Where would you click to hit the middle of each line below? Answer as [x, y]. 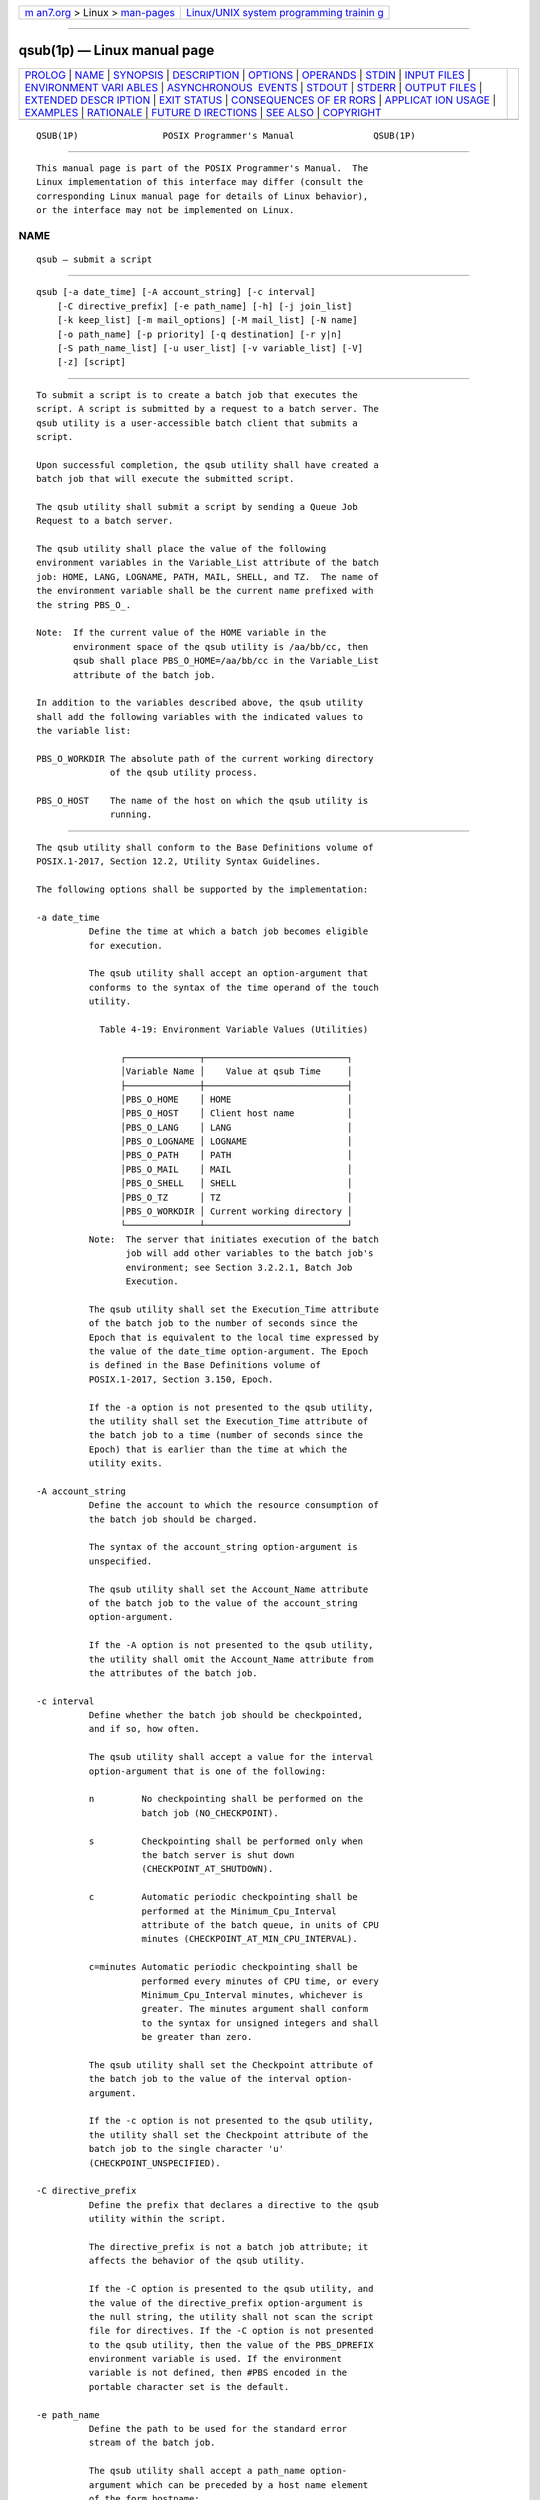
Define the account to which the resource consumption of [233, 1505]
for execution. [126, 945]
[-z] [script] [91, 362]
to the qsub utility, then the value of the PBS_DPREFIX [231, 2344]
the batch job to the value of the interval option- [220, 2079]
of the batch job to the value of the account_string [223, 1603]
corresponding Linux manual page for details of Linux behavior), [202, 196]
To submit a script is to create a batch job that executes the [197, 394]
